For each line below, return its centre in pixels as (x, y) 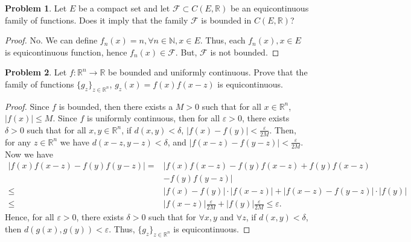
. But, (186, 52)
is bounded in (226, 20)
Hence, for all (30, 217)
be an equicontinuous (269, 8)
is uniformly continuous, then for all (154, 118)
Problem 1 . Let (36, 8)
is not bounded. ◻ (245, 52)
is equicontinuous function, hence (66, 52)
